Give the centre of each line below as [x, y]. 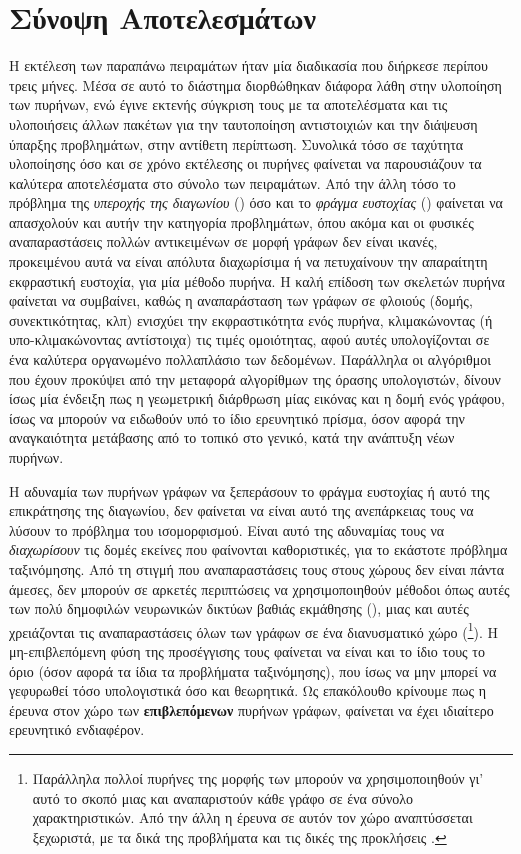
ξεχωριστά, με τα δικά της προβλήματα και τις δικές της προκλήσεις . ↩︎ [239, 836]
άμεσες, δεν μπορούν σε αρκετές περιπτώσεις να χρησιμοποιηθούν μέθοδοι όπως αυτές [259, 588]
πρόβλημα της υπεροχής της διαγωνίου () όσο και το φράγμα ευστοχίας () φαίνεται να [256, 202]
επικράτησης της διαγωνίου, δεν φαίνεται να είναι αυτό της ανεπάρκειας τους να [241, 510]
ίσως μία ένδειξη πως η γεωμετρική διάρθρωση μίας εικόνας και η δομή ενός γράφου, [257, 398]
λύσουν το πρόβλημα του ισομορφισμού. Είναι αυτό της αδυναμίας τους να [227, 529]
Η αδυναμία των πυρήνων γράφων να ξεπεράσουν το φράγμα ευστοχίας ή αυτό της [249, 490]
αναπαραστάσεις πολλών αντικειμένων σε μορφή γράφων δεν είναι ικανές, [223, 241]
